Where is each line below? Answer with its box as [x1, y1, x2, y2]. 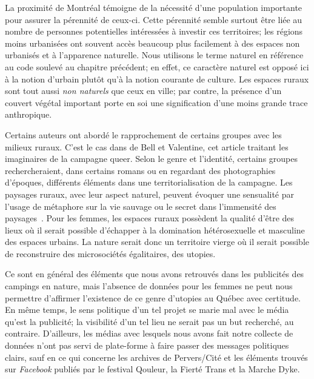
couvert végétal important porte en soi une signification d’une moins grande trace [5, 96, 308, 109]
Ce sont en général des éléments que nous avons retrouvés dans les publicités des [5, 267, 304, 280]
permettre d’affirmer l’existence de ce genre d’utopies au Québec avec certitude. [5, 291, 301, 304]
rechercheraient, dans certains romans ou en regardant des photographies [5, 164, 276, 176]
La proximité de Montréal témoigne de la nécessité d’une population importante [5, 1, 302, 13]
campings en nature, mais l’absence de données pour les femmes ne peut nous [5, 280, 293, 292]
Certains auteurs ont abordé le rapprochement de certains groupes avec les [5, 128, 282, 141]
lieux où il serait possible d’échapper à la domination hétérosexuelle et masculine [5, 223, 305, 236]
